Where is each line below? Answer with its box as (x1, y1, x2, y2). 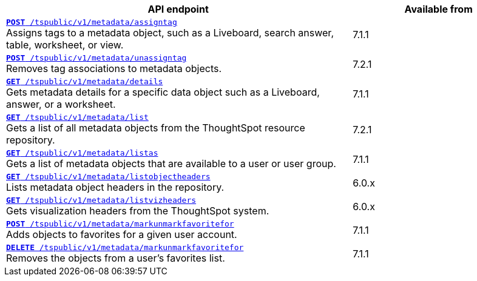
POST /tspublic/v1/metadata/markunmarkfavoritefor (6, 219, 234, 228)
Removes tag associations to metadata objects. (6, 62, 222, 74)
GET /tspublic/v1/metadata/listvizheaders (6, 196, 197, 205)
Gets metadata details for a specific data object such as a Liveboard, (6, 86, 320, 98)
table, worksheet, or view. (6, 39, 124, 51)
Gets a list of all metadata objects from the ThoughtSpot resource (6, 122, 305, 134)
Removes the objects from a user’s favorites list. (6, 252, 225, 264)
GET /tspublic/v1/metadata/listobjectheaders (6, 172, 211, 181)
